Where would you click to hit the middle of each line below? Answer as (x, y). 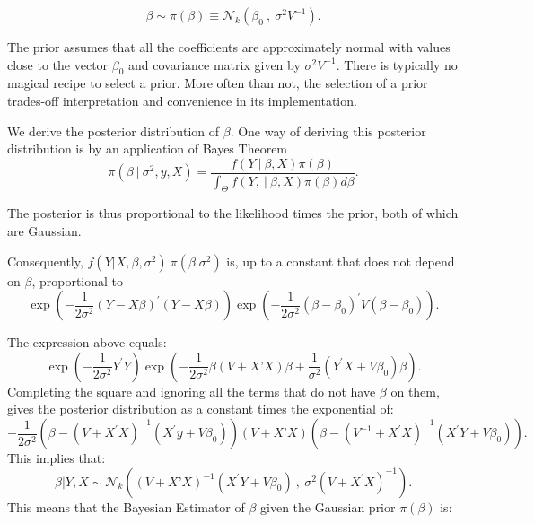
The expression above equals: (87, 342)
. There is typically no (397, 64)
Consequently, (45, 261)
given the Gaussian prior (328, 506)
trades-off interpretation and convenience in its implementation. (182, 100)
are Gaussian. (44, 231)
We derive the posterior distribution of (114, 131)
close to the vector (58, 64)
